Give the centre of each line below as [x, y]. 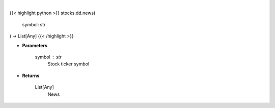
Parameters [35, 45]
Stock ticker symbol [68, 64]
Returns [31, 76]
